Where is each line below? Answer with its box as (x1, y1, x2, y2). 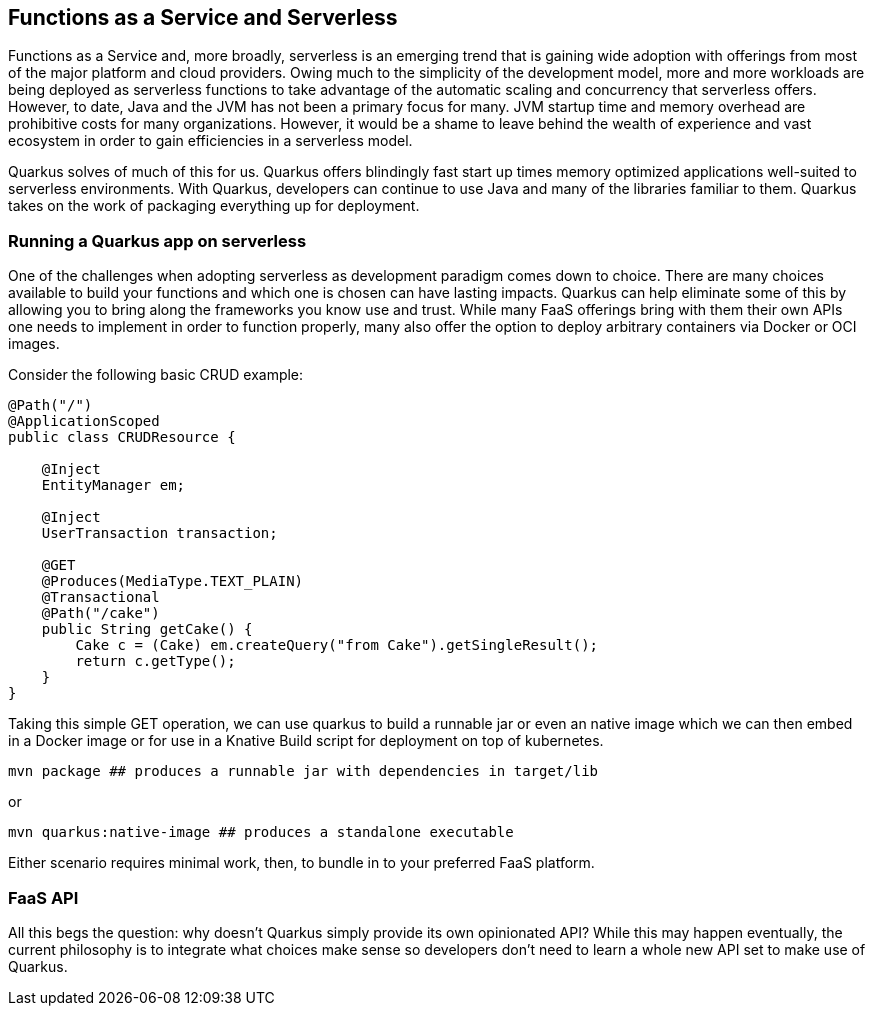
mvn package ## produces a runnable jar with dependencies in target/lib (8, 763, 599, 780)
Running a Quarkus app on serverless (8, 230, 307, 251)
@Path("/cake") (41, 605, 160, 622)
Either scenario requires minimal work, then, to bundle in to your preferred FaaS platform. (8, 854, 595, 872)
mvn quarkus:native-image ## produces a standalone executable (8, 824, 514, 841)
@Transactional (41, 589, 160, 606)
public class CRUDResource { (8, 429, 236, 446)
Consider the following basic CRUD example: (8, 366, 304, 384)
